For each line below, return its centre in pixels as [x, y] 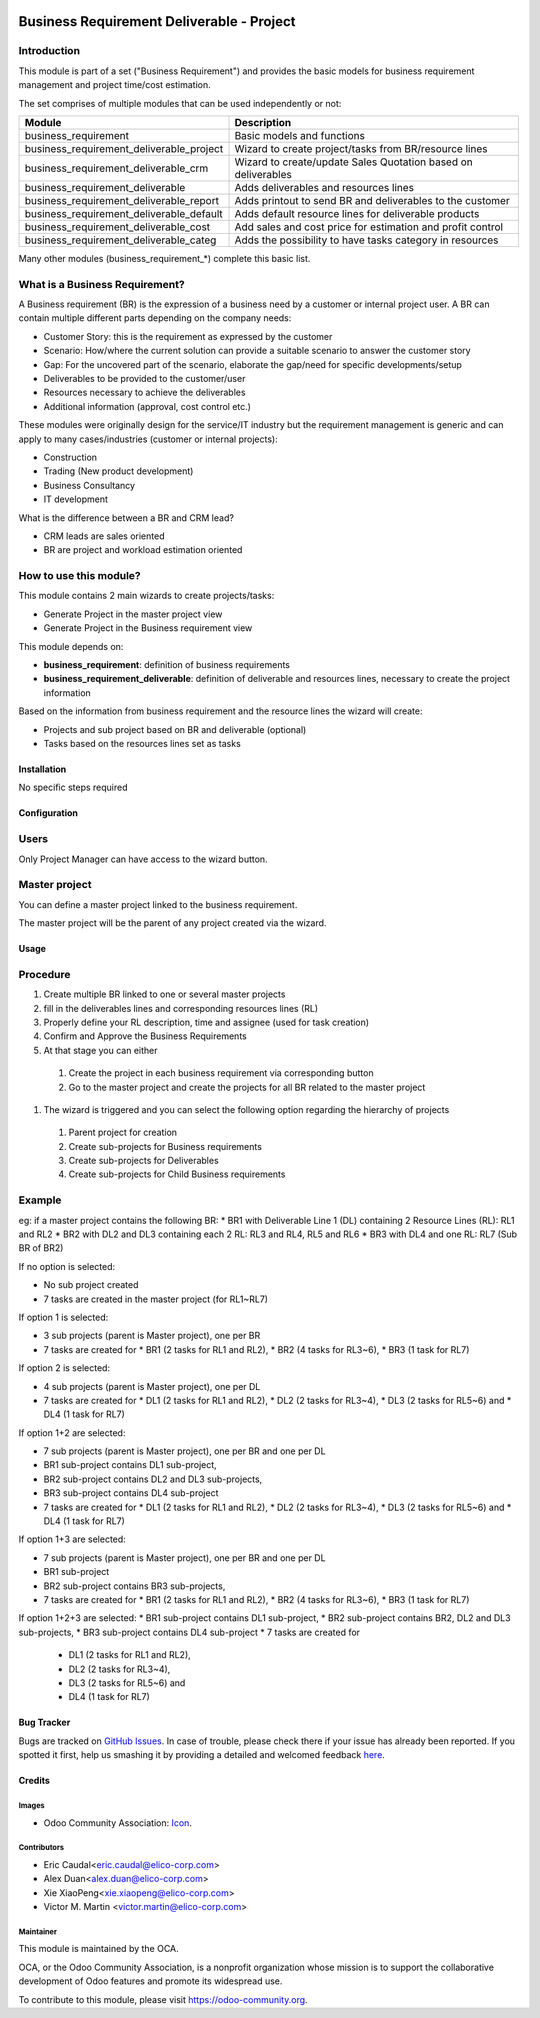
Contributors [41, 1848]
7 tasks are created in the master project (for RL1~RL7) [156, 1299]
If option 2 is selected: [64, 1368]
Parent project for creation [123, 1132]
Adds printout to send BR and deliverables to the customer [372, 200]
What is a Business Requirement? [101, 284]
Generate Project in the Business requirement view [148, 628]
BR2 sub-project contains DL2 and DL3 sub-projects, [153, 1479]
